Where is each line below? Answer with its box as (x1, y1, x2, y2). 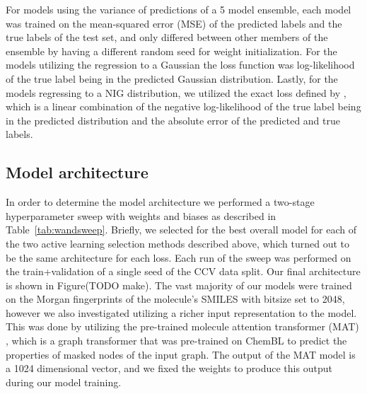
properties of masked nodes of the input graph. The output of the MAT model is (6, 347, 356, 361)
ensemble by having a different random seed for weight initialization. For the (6, 43, 337, 58)
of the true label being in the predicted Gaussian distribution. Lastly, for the (6, 71, 338, 86)
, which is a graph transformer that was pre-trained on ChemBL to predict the (6, 333, 347, 348)
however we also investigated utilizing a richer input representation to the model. (6, 305, 357, 320)
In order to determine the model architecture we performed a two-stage (6, 195, 315, 209)
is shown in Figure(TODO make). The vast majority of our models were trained (6, 277, 352, 292)
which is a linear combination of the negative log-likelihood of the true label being (6, 99, 361, 114)
